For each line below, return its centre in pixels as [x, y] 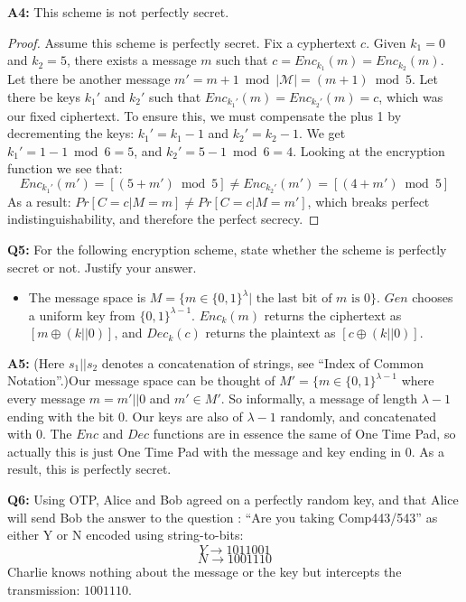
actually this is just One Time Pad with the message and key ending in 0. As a [226, 451]
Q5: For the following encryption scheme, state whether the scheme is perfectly [227, 249]
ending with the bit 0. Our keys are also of [125, 416]
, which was [411, 96]
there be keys [44, 96]
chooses [433, 297]
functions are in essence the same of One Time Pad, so [304, 434]
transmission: [44, 590]
